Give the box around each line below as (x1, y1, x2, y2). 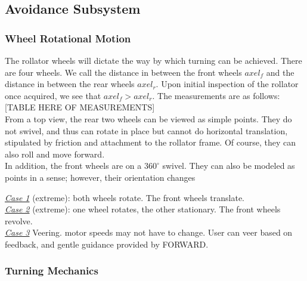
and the (266, 66, 294, 78)
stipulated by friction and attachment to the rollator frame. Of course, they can (5, 136, 296, 149)
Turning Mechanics (5, 263, 98, 278)
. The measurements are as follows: (152, 89, 280, 101)
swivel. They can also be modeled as (162, 159, 295, 172)
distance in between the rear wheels (5, 78, 135, 90)
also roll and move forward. (5, 147, 105, 160)
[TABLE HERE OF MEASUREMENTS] (5, 101, 155, 113)
